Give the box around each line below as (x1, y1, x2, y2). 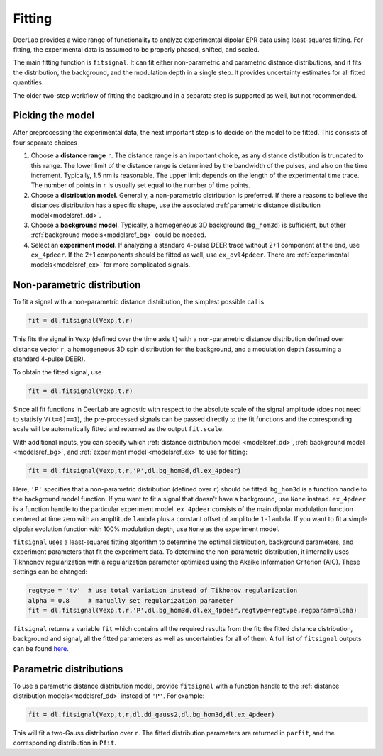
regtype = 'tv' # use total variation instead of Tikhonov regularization (28, 587, 298, 595)
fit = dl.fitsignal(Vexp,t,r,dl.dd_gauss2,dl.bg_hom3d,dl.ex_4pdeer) (28, 710, 275, 718)
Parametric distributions (13, 663, 123, 675)
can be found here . (13, 644, 69, 652)
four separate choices (13, 138, 78, 147)
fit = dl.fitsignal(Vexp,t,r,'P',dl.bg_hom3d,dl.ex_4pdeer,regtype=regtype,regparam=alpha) (28, 606, 357, 614)
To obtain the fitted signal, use (13, 367, 102, 376)
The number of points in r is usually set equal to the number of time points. (30, 181, 251, 189)
